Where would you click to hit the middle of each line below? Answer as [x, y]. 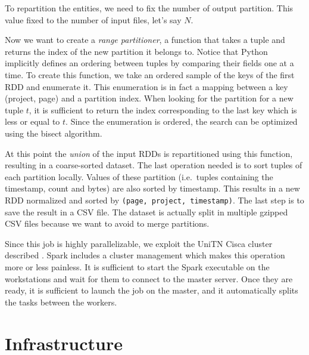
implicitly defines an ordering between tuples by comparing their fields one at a [149, 63]
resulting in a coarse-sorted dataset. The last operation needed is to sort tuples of [154, 165]
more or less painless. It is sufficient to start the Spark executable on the [137, 266]
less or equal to [32, 121]
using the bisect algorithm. [54, 133]
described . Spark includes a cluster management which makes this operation [145, 255]
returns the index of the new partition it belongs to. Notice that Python [136, 51]
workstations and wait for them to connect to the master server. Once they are [149, 278]
